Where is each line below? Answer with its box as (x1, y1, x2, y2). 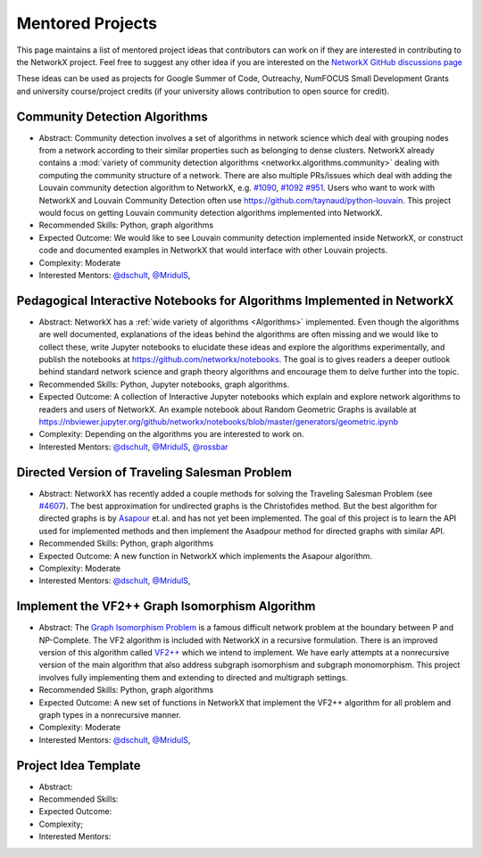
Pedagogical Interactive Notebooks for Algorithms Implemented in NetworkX (16, 293, 454, 308)
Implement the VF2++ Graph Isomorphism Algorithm (16, 598, 316, 614)
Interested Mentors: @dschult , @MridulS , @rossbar (38, 441, 229, 452)
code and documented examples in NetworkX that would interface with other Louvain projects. (38, 245, 388, 256)
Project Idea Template (16, 758, 141, 773)
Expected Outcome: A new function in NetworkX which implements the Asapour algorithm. (38, 550, 373, 561)
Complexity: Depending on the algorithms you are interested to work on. (38, 429, 304, 440)
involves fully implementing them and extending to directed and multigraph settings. (38, 672, 348, 682)
